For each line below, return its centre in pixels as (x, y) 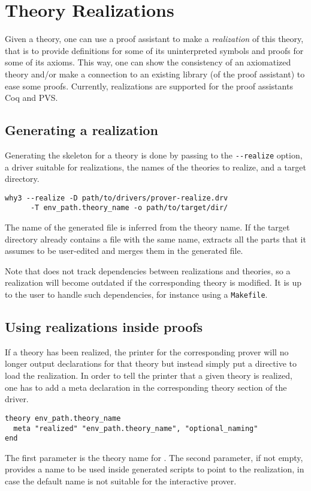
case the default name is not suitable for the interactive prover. (121, 481)
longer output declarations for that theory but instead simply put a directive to (151, 363)
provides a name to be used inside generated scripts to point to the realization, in (155, 469)
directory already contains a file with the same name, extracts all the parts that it (155, 239)
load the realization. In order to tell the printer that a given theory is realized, (149, 375)
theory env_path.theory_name (63, 418)
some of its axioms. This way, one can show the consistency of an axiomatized (148, 62)
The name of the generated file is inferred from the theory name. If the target (147, 227)
